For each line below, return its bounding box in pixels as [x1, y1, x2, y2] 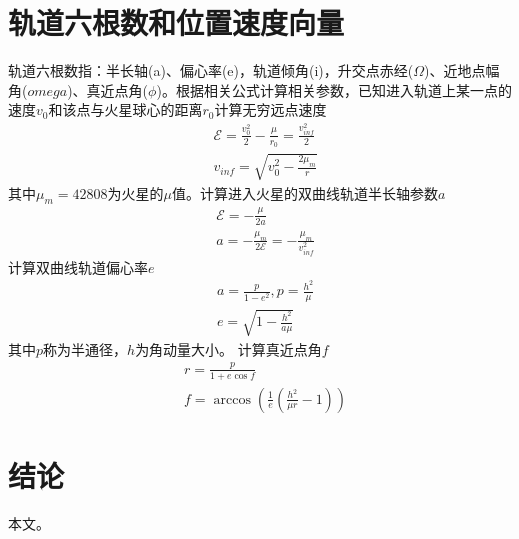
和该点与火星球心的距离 [48, 99, 203, 120]
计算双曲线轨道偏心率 [8, 256, 148, 277]
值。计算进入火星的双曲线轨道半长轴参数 [171, 182, 438, 203]
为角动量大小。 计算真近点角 [135, 338, 322, 359]
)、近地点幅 [424, 60, 500, 81]
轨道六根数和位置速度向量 [8, 2, 345, 43]
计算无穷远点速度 [214, 99, 327, 120]
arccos [213, 392, 251, 407]
